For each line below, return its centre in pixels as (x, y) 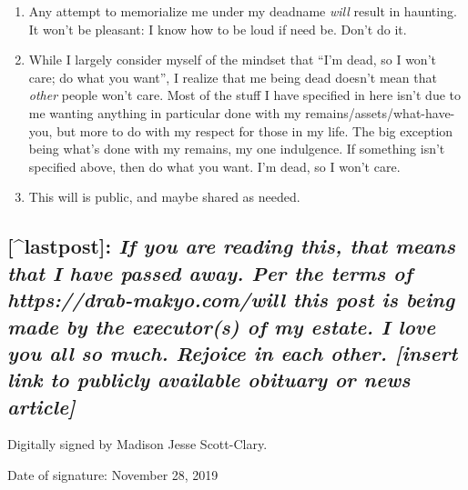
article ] (41, 406)
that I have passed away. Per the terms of (210, 272)
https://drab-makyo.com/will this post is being (231, 300)
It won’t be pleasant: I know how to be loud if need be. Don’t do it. (218, 29)
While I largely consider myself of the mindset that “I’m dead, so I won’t (232, 60)
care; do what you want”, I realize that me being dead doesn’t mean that (233, 77)
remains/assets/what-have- (380, 112)
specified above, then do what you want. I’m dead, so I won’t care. (214, 166)
